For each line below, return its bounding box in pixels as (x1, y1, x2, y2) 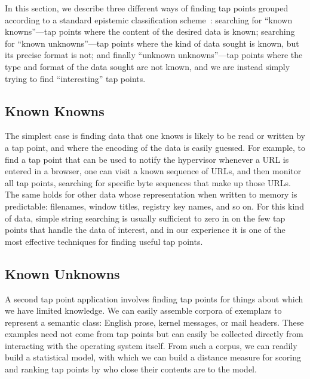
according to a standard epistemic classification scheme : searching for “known (5, 13, 293, 26)
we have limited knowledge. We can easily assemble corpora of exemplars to (5, 304, 282, 317)
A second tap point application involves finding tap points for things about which (5, 292, 303, 305)
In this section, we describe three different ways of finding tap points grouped (5, 2, 288, 14)
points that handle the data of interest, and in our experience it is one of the (5, 223, 286, 236)
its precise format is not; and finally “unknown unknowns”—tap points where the (5, 48, 303, 61)
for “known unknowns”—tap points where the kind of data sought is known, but (5, 37, 299, 49)
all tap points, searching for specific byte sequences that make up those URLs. (5, 176, 291, 189)
